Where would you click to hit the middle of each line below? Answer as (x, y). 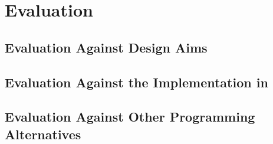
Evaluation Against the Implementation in (136, 82)
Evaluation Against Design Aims (106, 47)
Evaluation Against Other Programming (130, 117)
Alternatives (43, 134)
